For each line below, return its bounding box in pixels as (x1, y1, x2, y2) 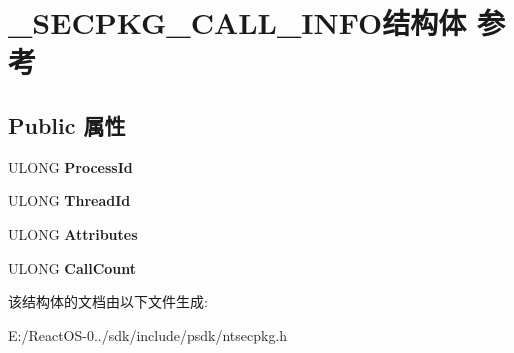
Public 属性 (8, 109, 126, 140)
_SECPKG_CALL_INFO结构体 (8, 2, 467, 43)
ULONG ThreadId (8, 190, 131, 211)
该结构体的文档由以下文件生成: (8, 291, 208, 312)
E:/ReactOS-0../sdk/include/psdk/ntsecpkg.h (8, 324, 288, 345)
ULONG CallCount (8, 257, 137, 278)
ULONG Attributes (8, 223, 138, 244)
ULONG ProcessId (8, 156, 133, 177)
